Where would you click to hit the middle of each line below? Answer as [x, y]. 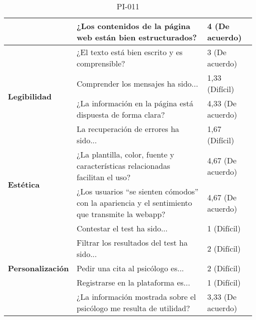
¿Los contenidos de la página [133, 26]
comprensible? [101, 63]
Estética [24, 184]
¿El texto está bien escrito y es [129, 52]
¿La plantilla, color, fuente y [125, 154]
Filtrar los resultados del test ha [132, 242]
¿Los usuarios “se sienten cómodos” [138, 191]
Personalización [38, 268]
